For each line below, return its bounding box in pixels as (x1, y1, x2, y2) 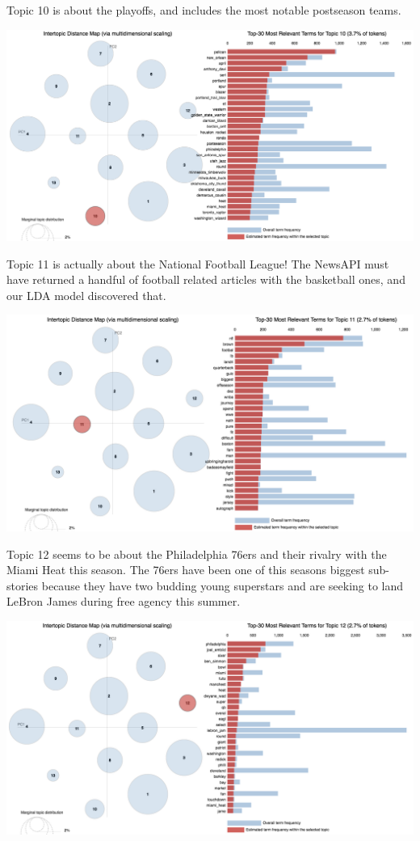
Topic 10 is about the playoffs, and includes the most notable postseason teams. (6, 2, 401, 18)
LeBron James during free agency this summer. (6, 593, 241, 610)
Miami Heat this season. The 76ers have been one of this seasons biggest (6, 561, 365, 578)
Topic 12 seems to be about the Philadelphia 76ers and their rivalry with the (6, 545, 387, 562)
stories (6, 577, 39, 594)
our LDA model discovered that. (6, 286, 166, 303)
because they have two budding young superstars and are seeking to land (41, 577, 404, 594)
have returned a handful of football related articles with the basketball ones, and (6, 271, 405, 288)
